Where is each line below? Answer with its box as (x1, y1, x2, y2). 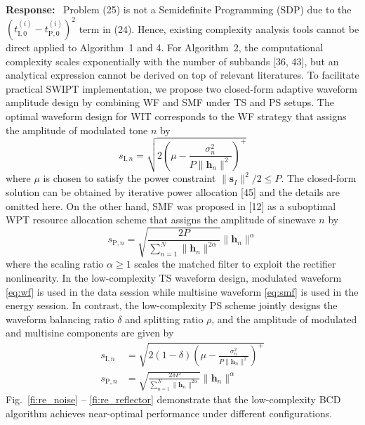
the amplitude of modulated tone (6, 122, 148, 137)
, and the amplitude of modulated (211, 311, 357, 326)
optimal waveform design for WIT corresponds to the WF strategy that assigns (6, 109, 347, 124)
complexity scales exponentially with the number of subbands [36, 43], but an (6, 53, 339, 68)
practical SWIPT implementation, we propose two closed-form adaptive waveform (6, 81, 357, 96)
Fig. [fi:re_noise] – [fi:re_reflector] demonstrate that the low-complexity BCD (6, 392, 341, 407)
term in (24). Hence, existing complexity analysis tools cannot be (79, 21, 359, 36)
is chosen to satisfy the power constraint (43, 171, 216, 185)
